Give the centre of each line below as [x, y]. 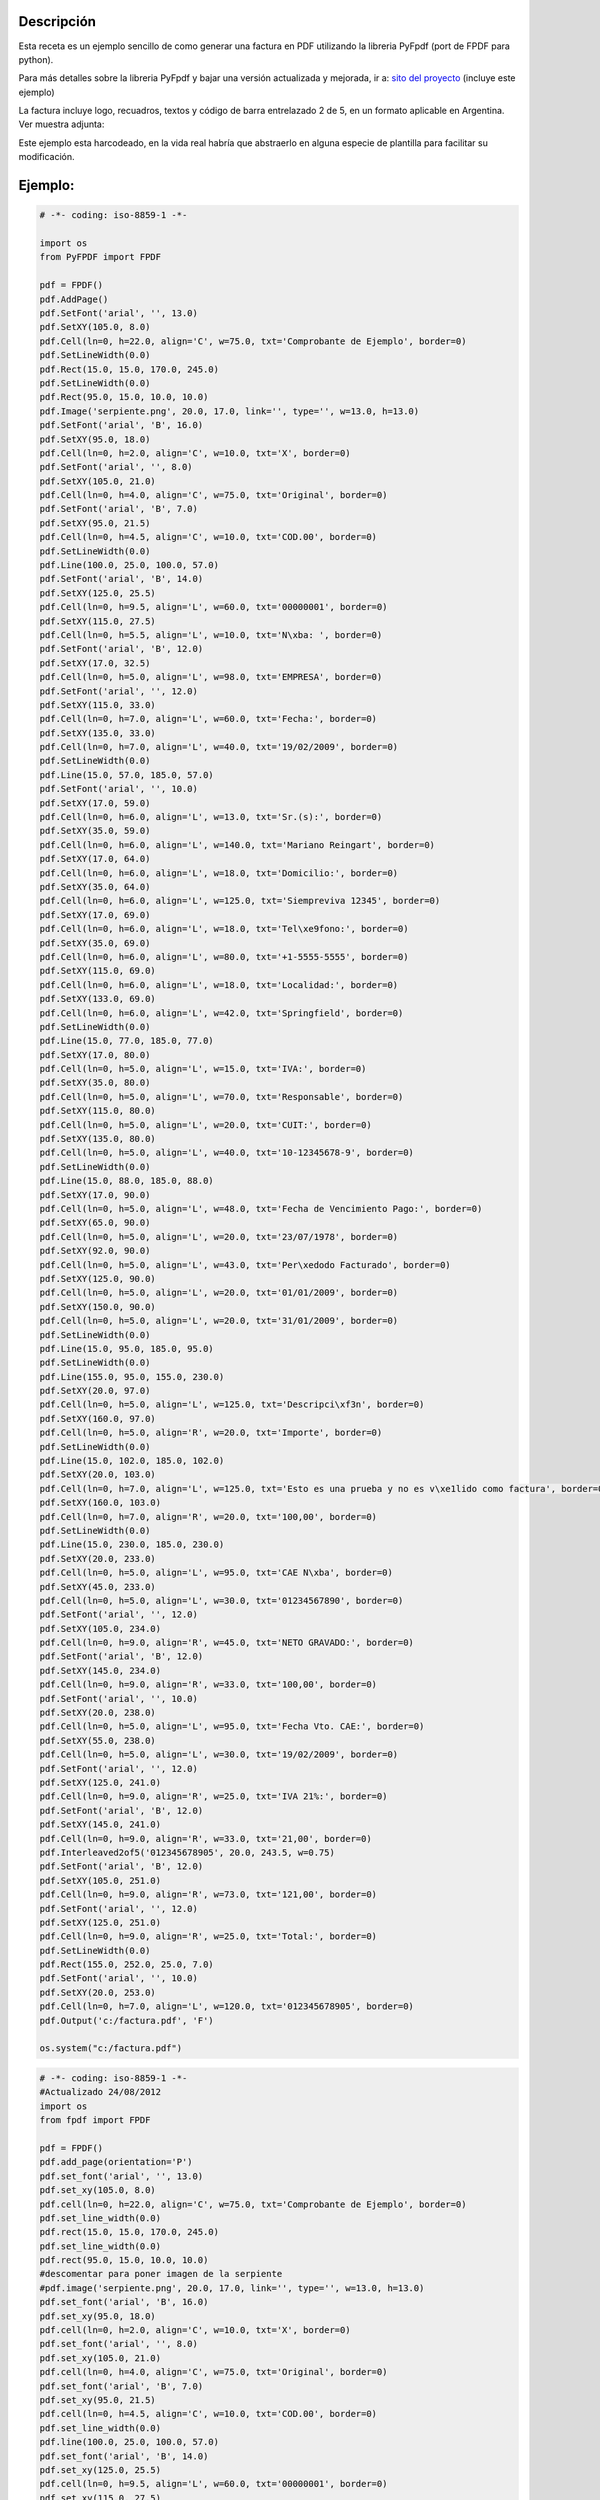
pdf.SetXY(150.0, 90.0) [98, 1306]
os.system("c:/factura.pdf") [111, 2048]
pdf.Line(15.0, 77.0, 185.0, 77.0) [126, 1041]
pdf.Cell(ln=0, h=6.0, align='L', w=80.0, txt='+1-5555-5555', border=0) [224, 956]
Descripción [57, 21]
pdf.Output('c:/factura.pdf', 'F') [126, 2020]
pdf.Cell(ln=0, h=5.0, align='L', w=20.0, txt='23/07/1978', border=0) [219, 1236]
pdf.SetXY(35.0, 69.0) [95, 943]
